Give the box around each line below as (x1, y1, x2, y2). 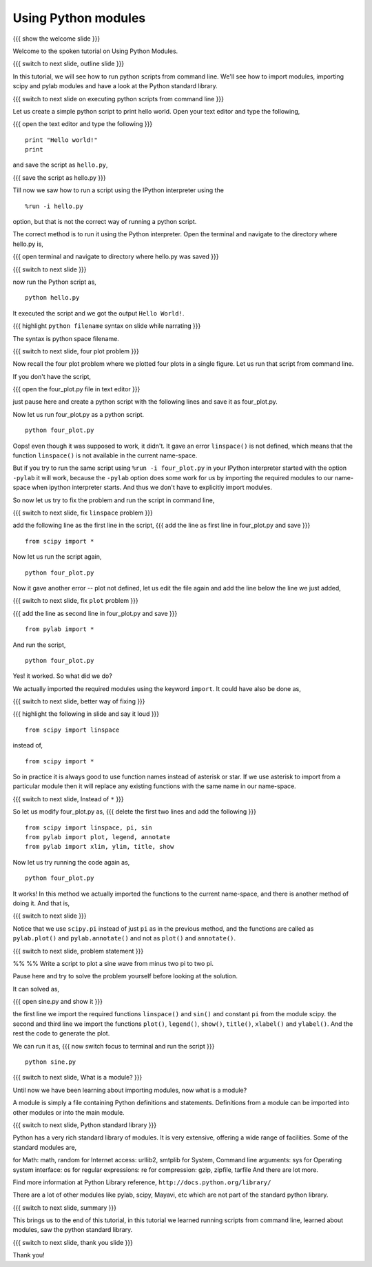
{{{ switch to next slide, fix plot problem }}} (12, 597, 138, 605)
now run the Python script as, (12, 278, 96, 286)
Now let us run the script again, (12, 553, 102, 561)
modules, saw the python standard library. (12, 1226, 133, 1234)
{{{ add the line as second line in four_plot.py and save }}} (12, 609, 178, 617)
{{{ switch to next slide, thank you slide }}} (12, 1238, 134, 1246)
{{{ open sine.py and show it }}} (12, 998, 103, 1006)
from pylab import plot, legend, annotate (25, 833, 171, 841)
